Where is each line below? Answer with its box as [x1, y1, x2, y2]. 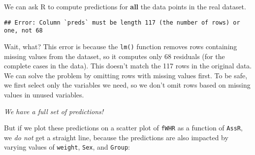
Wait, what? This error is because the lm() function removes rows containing [4, 41, 237, 51]
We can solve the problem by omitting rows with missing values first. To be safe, [4, 70, 248, 80]
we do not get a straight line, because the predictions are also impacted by [4, 132, 228, 142]
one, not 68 [4, 27, 43, 34]
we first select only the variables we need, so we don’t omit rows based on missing [4, 80, 251, 90]
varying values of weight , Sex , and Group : [4, 142, 130, 152]
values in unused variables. [4, 89, 84, 99]
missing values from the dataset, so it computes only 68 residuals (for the [4, 51, 225, 61]
